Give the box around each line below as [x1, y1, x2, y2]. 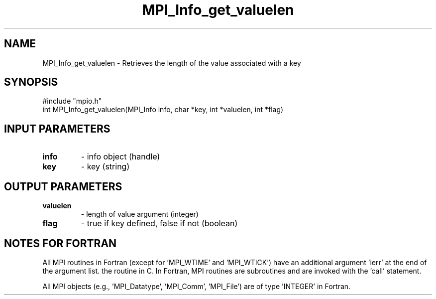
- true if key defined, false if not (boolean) [81, 218, 238, 229]
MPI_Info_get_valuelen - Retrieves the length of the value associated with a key [42, 58, 301, 67]
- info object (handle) [81, 151, 160, 162]
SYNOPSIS [4, 76, 58, 89]
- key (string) [81, 161, 130, 172]
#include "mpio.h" [42, 97, 102, 106]
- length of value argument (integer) [81, 210, 199, 219]
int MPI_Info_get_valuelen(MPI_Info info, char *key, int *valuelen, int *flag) [42, 105, 284, 114]
